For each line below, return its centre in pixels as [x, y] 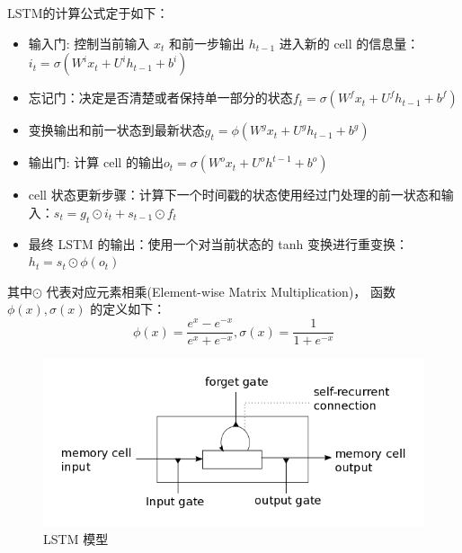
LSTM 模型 [76, 539]
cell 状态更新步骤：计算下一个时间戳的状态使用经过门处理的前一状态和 [235, 195]
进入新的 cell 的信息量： [349, 43]
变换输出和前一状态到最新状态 [116, 130]
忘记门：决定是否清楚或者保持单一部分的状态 [160, 98]
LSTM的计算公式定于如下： [88, 13]
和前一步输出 [207, 43]
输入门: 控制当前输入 [89, 43]
